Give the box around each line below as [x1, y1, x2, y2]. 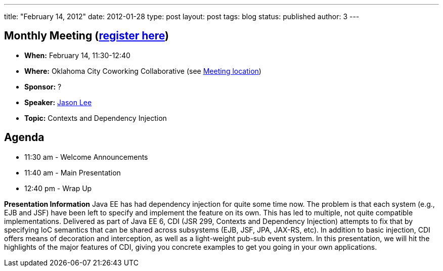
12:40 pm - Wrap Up [24, 184, 92, 193]
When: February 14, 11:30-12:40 [24, 51, 130, 60]
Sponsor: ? [24, 82, 62, 91]
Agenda [4, 131, 45, 144]
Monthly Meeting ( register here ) [4, 29, 169, 42]
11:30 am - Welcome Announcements [24, 152, 148, 161]
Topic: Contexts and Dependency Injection [24, 113, 167, 122]
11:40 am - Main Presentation [24, 168, 121, 177]
